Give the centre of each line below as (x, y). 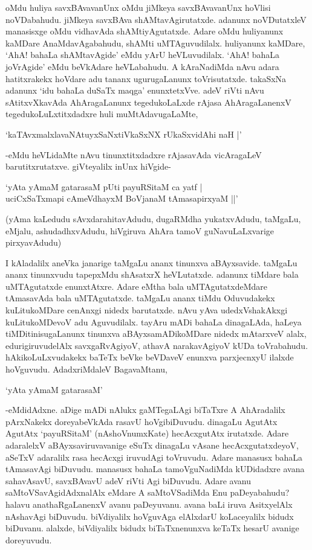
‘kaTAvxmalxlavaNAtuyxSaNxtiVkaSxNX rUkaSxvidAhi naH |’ (124, 134)
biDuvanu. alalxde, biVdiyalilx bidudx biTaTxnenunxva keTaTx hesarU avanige (152, 528)
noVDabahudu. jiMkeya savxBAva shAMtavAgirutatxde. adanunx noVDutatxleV (156, 19)
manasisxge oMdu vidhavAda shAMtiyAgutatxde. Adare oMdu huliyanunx (145, 31)
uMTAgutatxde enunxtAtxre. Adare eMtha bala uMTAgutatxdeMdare (137, 286)
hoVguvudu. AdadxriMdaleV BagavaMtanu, (86, 369)
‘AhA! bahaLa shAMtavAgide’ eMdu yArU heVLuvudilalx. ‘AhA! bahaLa (143, 55)
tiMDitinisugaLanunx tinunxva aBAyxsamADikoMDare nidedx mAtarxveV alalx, (156, 334)
